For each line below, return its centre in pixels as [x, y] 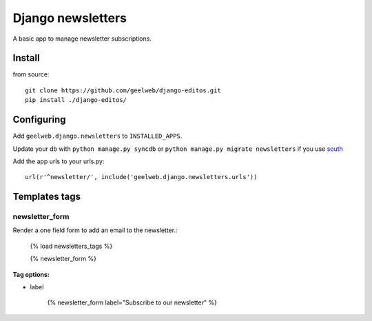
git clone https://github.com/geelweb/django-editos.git [123, 90]
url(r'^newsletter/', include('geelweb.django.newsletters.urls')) [141, 177]
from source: [31, 74]
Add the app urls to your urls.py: [59, 161]
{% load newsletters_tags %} [71, 246]
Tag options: [31, 274]
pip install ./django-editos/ [76, 100]
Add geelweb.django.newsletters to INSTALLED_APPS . [97, 136]
